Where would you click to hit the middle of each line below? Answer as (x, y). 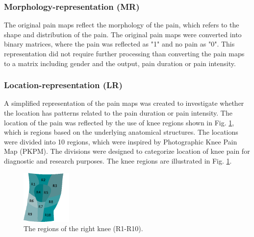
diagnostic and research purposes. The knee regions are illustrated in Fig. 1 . (118, 160)
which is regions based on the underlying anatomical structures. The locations (121, 132)
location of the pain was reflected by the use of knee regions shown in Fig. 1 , (119, 122)
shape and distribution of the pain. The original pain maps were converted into (123, 34)
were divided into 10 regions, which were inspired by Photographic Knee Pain (121, 141)
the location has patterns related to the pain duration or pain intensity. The (118, 113)
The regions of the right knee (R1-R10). (83, 228)
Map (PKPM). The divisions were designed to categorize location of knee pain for (127, 151)
